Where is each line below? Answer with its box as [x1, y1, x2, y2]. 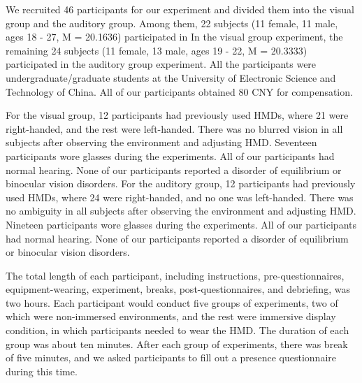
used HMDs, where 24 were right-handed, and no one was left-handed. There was [6, 189, 354, 204]
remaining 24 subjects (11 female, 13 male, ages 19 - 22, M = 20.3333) [6, 43, 307, 57]
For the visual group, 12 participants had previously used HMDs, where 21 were [6, 108, 349, 122]
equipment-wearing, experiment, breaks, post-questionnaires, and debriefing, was [6, 282, 350, 296]
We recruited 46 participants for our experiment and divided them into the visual [6, 2, 354, 16]
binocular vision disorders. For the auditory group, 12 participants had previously [6, 176, 356, 191]
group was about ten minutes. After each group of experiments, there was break [6, 336, 348, 351]
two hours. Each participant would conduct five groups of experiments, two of [6, 295, 338, 310]
